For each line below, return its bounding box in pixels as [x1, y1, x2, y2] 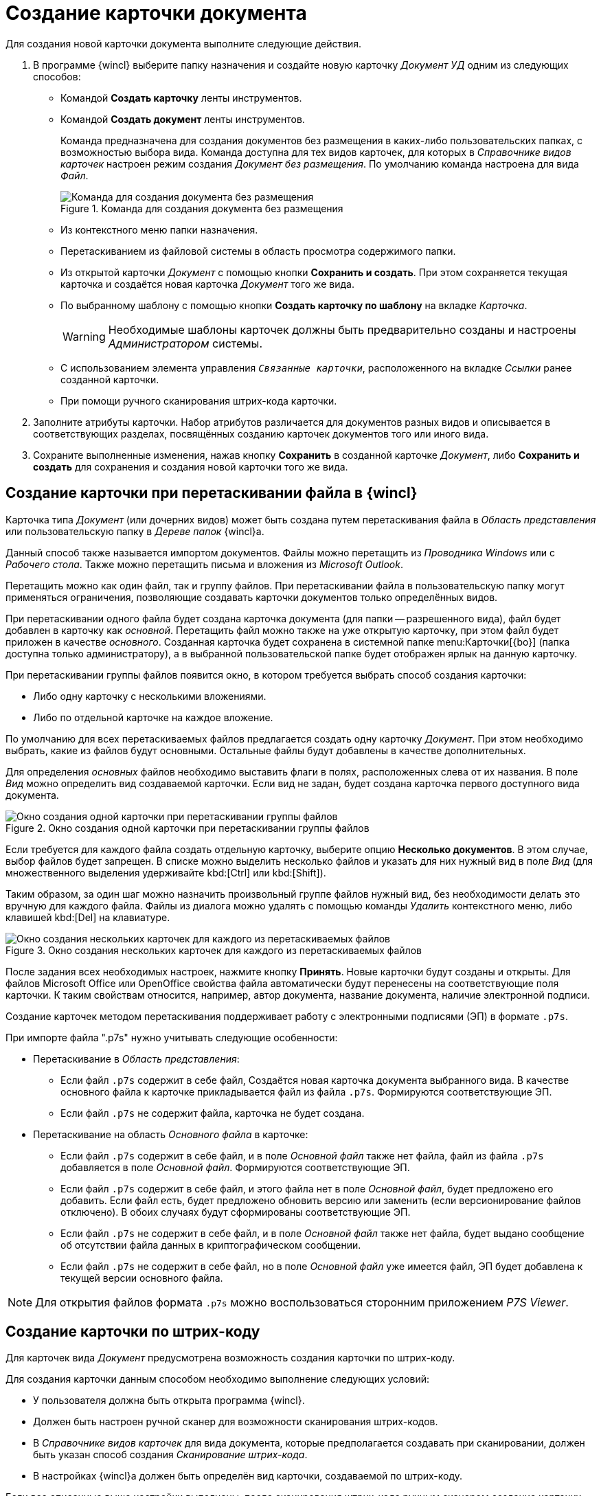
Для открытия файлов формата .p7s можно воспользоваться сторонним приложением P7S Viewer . [35, 1295, 569, 1309]
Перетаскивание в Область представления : [33, 1052, 240, 1065]
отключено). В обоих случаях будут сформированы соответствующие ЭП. [60, 1205, 411, 1218]
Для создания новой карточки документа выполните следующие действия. [5, 37, 362, 49]
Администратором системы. [108, 336, 262, 350]
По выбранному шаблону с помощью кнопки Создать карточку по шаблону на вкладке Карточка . [60, 299, 528, 311]
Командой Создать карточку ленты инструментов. [60, 91, 302, 104]
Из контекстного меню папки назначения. [60, 223, 258, 236]
